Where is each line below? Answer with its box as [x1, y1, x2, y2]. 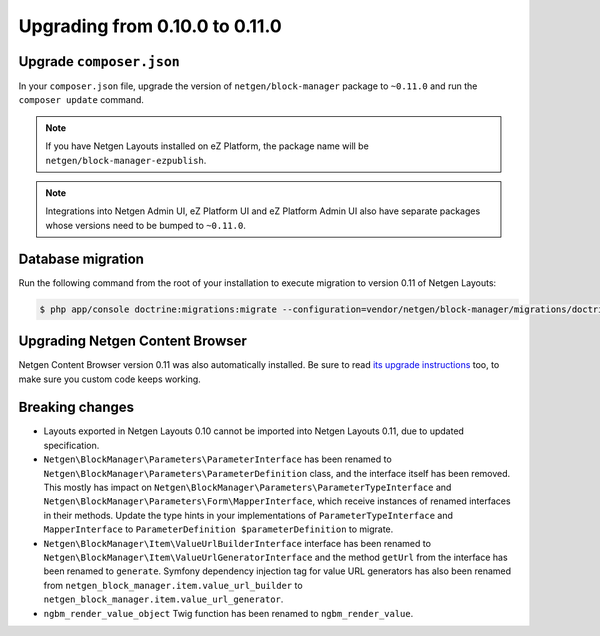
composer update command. [18, 94, 145, 106]
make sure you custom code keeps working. [18, 373, 202, 385]
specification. [43, 439, 100, 451]
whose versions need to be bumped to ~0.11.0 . [45, 219, 247, 231]
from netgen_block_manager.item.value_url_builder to [43, 579, 304, 591]
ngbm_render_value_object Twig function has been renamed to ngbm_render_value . [43, 607, 414, 619]
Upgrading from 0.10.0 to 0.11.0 [18, 15, 282, 37]
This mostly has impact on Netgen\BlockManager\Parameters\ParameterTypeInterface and [43, 481, 452, 494]
